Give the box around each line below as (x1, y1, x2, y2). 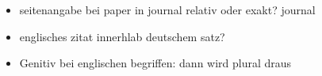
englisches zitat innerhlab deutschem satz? (19, 28, 225, 44)
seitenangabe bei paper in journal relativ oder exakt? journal (19, 2, 316, 17)
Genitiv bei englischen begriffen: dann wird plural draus (19, 55, 292, 71)
